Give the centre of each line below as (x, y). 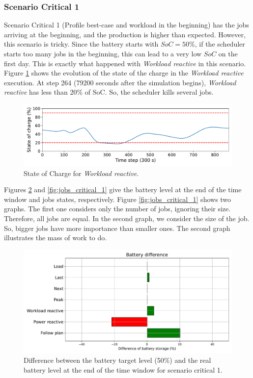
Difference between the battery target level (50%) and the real (117, 360)
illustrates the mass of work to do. (56, 238)
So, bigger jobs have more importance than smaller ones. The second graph (117, 228)
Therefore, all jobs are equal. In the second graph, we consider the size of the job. (127, 218)
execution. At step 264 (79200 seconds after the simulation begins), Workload (120, 82)
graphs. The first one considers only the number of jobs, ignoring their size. (117, 209)
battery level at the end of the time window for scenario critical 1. (123, 370)
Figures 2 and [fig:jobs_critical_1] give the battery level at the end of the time (123, 189)
